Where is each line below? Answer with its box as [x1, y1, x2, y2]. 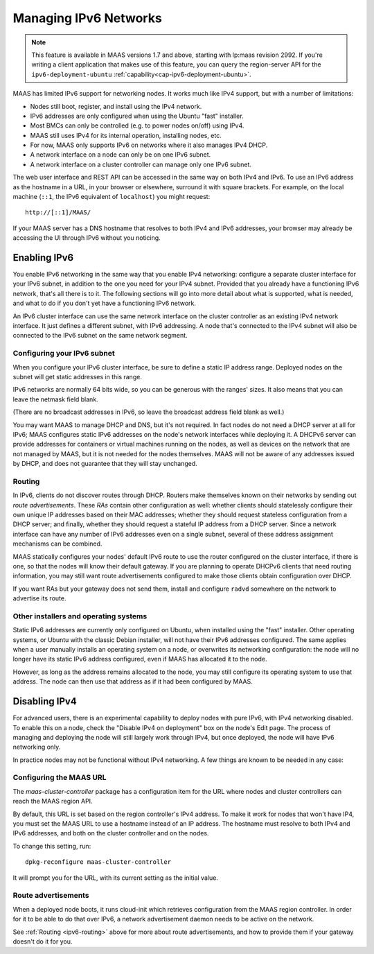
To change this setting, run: [12, 842, 91, 850]
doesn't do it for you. [12, 937, 73, 946]
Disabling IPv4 [12, 695, 78, 707]
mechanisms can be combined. [12, 539, 103, 548]
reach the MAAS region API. [12, 797, 93, 806]
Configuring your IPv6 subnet [12, 349, 115, 358]
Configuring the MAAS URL [12, 773, 107, 783]
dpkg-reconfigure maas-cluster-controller [25, 858, 172, 866]
